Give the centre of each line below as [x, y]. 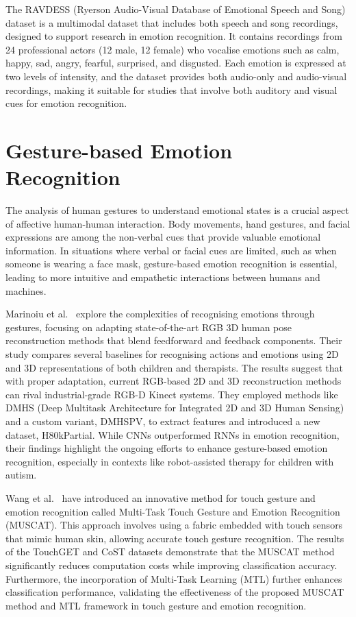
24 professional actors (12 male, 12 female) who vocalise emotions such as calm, [173, 49]
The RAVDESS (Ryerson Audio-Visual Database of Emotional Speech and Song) [176, 9]
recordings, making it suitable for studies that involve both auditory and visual [171, 89]
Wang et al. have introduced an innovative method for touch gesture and [161, 497]
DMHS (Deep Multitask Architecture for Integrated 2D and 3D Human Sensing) [175, 408]
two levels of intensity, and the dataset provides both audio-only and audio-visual [176, 76]
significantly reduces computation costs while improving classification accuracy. [171, 565]
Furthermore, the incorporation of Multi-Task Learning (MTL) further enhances [174, 578]
